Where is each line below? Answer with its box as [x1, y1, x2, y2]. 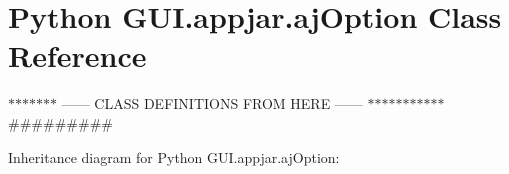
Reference [8, 35, 147, 76]
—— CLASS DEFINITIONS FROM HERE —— [61, 93, 363, 114]
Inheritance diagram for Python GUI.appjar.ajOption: [8, 146, 340, 167]
